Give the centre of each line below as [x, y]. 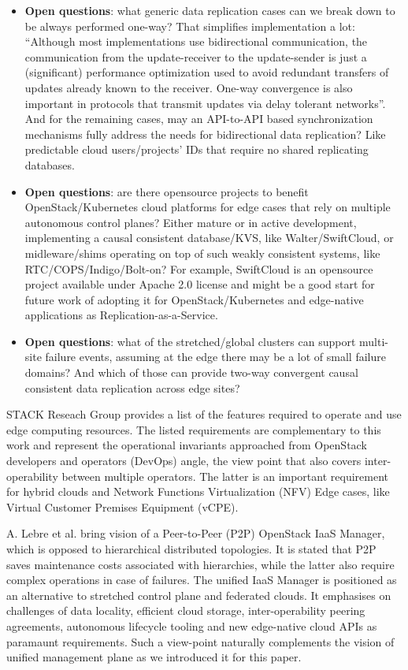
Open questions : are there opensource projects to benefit [167, 191]
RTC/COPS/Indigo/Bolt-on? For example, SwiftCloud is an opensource [199, 268]
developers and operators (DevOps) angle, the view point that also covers [184, 461]
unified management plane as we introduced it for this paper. [154, 657]
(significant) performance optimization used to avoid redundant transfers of [207, 72]
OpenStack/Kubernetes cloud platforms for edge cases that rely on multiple [208, 207]
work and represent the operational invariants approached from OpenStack [187, 445]
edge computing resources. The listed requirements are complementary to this [194, 429]
